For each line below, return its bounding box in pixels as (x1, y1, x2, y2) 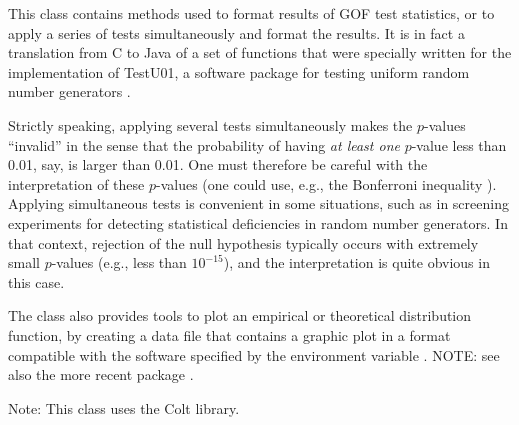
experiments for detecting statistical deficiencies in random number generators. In (8, 212, 508, 233)
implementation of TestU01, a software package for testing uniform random (8, 61, 470, 82)
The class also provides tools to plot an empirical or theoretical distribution (8, 305, 472, 326)
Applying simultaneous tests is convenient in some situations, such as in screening (8, 193, 509, 214)
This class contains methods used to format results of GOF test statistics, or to (8, 3, 495, 23)
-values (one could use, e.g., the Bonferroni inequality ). (155, 173, 497, 194)
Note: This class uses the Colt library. (8, 397, 240, 418)
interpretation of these (8, 173, 145, 194)
